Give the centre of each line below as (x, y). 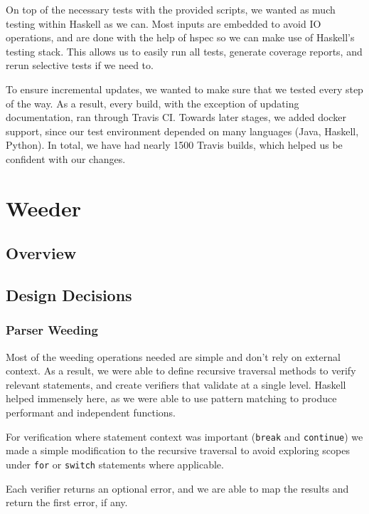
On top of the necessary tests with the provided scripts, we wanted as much (171, 9)
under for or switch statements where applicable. (115, 464)
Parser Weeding (52, 330)
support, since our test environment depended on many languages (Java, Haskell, (182, 131)
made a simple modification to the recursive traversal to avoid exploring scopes (178, 450)
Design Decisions (69, 295)
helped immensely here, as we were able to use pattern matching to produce (171, 398)
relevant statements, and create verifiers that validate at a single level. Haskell (176, 384)
